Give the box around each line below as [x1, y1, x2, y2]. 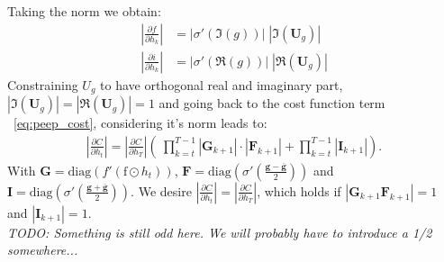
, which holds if [257, 181, 341, 200]
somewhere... [7, 240, 78, 259]
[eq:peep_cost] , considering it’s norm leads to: [14, 113, 267, 132]
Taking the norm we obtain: [7, 2, 161, 20]
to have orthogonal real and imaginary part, [100, 75, 343, 94]
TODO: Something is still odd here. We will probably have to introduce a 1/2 [7, 222, 432, 241]
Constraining [7, 75, 78, 94]
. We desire [131, 181, 192, 200]
